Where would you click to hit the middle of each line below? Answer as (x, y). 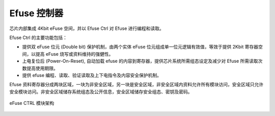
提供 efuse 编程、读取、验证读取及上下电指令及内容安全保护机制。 (92, 75)
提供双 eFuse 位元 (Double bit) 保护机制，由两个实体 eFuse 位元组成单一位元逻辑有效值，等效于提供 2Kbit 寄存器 (140, 47)
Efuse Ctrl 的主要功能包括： (38, 37)
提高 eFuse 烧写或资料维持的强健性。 (74, 54)
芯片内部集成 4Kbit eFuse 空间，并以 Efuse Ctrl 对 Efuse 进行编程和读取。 (87, 28)
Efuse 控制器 (36, 13)
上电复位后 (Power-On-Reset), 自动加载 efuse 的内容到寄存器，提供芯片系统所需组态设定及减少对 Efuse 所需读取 (140, 61)
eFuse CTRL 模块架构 (32, 103)
